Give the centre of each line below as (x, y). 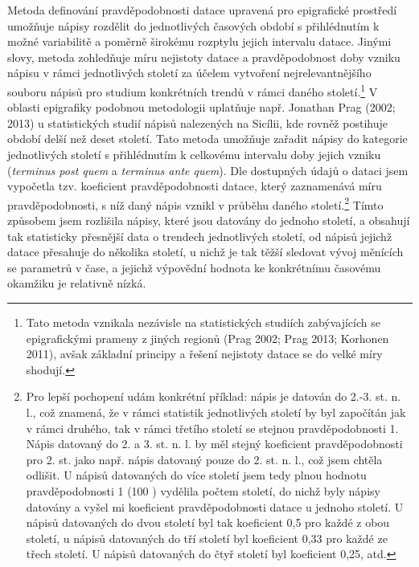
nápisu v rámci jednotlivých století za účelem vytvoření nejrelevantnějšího (189, 73)
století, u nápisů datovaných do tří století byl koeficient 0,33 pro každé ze (207, 538)
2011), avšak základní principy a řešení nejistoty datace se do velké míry (204, 354)
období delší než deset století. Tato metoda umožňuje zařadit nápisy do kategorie (207, 139)
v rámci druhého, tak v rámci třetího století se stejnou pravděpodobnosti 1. (212, 428)
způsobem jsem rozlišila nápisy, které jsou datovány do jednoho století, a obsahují (209, 220)
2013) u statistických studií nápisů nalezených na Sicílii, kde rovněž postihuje (197, 122)
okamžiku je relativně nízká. (77, 283)
